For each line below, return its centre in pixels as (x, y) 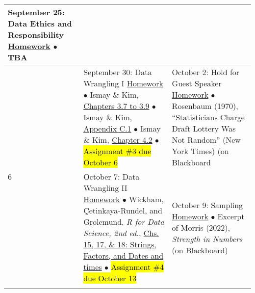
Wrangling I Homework (123, 83)
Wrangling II (105, 188)
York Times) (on (200, 151)
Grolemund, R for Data (124, 222)
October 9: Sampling (207, 205)
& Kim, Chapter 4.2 (118, 140)
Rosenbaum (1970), (205, 106)
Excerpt (231, 216)
